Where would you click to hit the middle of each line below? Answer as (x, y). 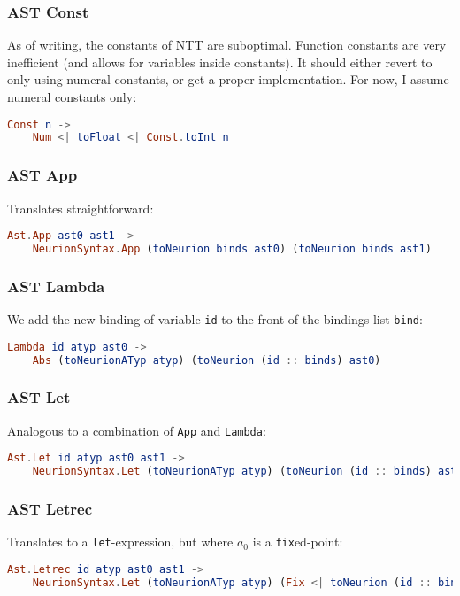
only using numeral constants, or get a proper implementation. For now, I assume (228, 79)
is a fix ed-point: (298, 542)
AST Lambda (56, 286)
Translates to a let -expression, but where (120, 542)
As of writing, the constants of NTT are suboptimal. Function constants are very (227, 45)
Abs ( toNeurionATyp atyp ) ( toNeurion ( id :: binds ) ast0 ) (207, 360)
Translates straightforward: (80, 208)
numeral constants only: (72, 97)
